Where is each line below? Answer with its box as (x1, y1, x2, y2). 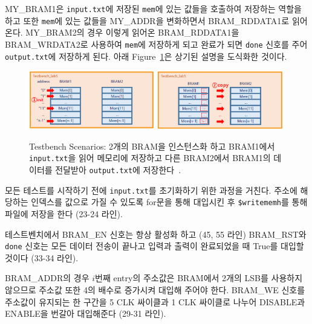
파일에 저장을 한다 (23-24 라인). (5, 208, 123, 220)
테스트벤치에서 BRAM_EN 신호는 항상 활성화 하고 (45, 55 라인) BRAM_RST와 (5, 227, 307, 240)
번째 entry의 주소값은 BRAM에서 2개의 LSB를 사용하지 (95, 272, 303, 284)
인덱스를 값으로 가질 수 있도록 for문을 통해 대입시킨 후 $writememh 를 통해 (31, 195, 308, 208)
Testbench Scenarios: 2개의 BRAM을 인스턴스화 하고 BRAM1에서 (29, 139, 275, 152)
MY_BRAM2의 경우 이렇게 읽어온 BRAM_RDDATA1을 (25, 26, 239, 39)
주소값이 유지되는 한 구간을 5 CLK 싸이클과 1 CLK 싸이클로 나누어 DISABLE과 (5, 295, 305, 308)
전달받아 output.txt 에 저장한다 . (55, 164, 181, 176)
